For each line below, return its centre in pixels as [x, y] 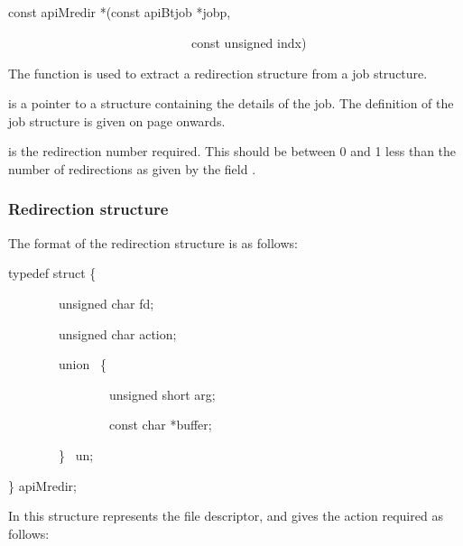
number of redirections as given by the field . [132, 168]
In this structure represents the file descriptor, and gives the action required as [226, 516]
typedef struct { [52, 273]
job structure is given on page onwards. [117, 120]
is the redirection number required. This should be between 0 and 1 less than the [232, 151]
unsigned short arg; [162, 394]
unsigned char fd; [106, 303]
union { [82, 364]
